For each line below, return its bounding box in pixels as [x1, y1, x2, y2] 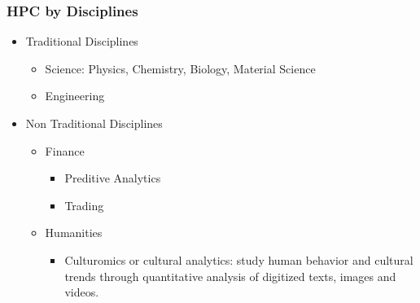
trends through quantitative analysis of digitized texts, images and [64, 267, 396, 284]
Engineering [45, 87, 105, 104]
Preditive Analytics [64, 169, 161, 187]
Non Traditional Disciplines [25, 115, 163, 131]
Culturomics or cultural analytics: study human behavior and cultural [64, 251, 413, 268]
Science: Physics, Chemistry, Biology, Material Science [45, 59, 316, 77]
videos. [64, 283, 99, 301]
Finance [45, 142, 85, 159]
